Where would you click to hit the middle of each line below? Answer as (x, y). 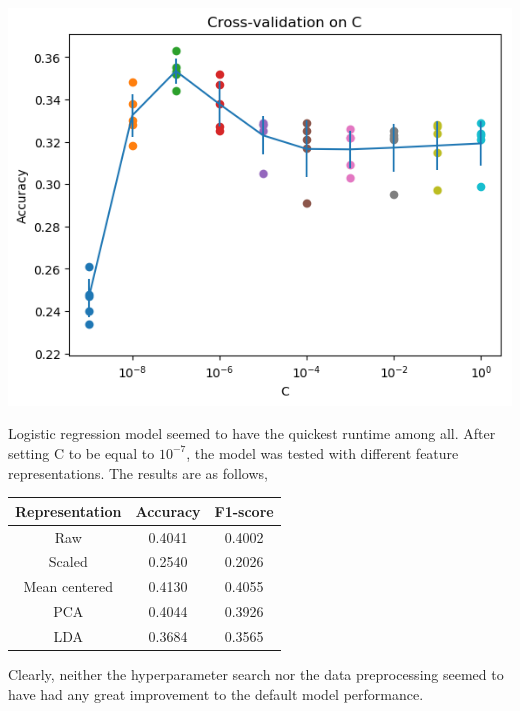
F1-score (244, 510)
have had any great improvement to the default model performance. (216, 693)
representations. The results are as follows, (138, 472)
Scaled (68, 561)
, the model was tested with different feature (322, 452)
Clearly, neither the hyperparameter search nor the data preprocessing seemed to (256, 673)
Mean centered (68, 586)
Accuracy (168, 510)
